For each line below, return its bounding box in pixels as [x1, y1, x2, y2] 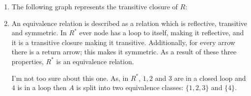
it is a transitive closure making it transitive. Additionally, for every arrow [11, 37, 235, 47]
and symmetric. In [11, 27, 67, 38]
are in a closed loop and [174, 72, 246, 83]
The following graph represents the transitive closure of [11, 1, 178, 11]
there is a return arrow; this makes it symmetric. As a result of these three [11, 47, 237, 57]
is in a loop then [17, 82, 67, 93]
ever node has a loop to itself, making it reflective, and [79, 27, 244, 38]
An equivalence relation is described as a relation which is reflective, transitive [11, 18, 248, 28]
